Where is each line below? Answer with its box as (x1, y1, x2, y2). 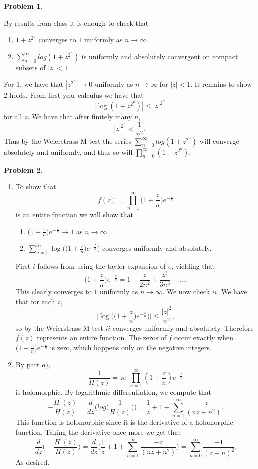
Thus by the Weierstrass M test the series (4, 135, 131, 146)
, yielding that (171, 261, 215, 271)
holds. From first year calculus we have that (9, 90, 144, 100)
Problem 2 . (4, 164, 43, 175)
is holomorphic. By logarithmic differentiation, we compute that (15, 387, 212, 397)
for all (4, 111, 22, 122)
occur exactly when (174, 332, 233, 343)
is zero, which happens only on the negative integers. (50, 342, 212, 352)
